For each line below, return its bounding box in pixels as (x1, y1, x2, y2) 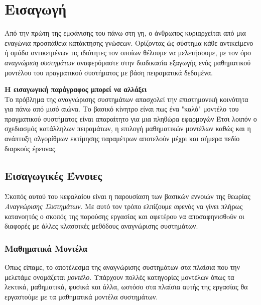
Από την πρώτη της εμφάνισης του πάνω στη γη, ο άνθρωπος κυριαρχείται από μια (5, 28, 246, 38)
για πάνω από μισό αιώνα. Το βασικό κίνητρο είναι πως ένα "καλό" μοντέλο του (5, 104, 239, 114)
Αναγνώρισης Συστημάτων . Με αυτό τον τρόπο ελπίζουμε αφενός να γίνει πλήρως (5, 201, 243, 212)
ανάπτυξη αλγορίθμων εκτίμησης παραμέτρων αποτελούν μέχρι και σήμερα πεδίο (5, 133, 240, 144)
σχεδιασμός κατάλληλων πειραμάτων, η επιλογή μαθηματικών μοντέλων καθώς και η (5, 123, 251, 134)
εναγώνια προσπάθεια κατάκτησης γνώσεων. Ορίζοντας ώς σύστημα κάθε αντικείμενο (5, 37, 253, 48)
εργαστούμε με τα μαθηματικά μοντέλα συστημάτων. (5, 291, 158, 301)
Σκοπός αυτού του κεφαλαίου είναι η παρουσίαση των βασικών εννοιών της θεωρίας (5, 191, 250, 201)
